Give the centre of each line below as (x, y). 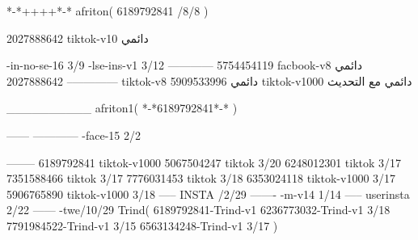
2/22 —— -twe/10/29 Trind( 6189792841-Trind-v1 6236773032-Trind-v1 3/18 (198, 210)
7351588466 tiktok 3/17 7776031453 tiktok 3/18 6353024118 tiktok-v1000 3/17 (201, 178)
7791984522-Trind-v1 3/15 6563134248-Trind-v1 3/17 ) (142, 225)
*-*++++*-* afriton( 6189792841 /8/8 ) (108, 11)
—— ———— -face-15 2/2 (74, 135)
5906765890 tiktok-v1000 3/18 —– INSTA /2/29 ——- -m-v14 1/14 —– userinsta (208, 194)
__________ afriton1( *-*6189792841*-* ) (122, 108)
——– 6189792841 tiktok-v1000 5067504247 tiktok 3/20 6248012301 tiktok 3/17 (204, 162)
